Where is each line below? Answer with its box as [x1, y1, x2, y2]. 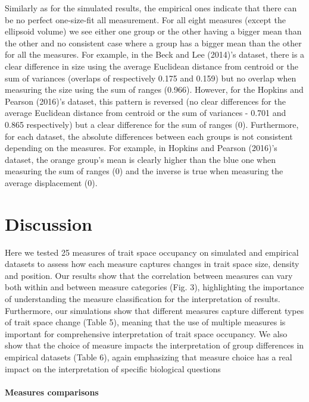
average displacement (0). [5, 176, 98, 189]
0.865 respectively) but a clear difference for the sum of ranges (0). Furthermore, [5, 118, 299, 130]
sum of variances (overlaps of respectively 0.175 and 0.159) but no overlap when [5, 71, 296, 84]
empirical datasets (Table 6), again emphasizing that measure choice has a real [5, 350, 292, 363]
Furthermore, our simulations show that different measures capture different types [5, 304, 304, 316]
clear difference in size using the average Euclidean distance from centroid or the [5, 59, 298, 72]
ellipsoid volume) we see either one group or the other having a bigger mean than [5, 25, 302, 37]
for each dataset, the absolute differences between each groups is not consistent [5, 130, 293, 142]
